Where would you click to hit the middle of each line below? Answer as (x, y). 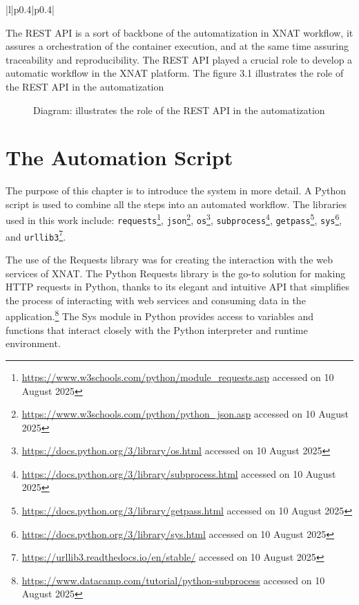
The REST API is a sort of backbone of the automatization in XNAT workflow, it (179, 32)
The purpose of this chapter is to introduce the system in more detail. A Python (176, 190)
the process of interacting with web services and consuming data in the (156, 300)
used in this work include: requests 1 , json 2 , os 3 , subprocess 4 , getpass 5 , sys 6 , (174, 219)
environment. (33, 343)
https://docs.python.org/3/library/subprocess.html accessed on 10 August (179, 473)
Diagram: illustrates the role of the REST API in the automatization (179, 110)
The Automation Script (119, 157)
